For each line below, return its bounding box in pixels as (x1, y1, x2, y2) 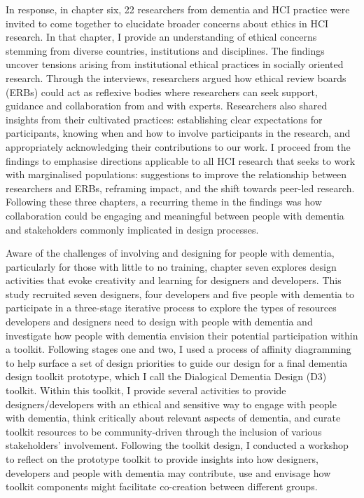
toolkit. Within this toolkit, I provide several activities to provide (6, 383, 286, 398)
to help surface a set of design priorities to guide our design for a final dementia (6, 355, 348, 370)
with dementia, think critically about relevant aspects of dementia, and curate (6, 410, 341, 425)
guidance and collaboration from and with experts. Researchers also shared (6, 98, 328, 113)
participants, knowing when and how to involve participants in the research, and (6, 126, 351, 140)
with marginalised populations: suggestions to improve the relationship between (6, 167, 347, 182)
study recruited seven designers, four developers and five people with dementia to (6, 286, 354, 301)
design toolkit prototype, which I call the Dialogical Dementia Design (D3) (6, 369, 327, 384)
